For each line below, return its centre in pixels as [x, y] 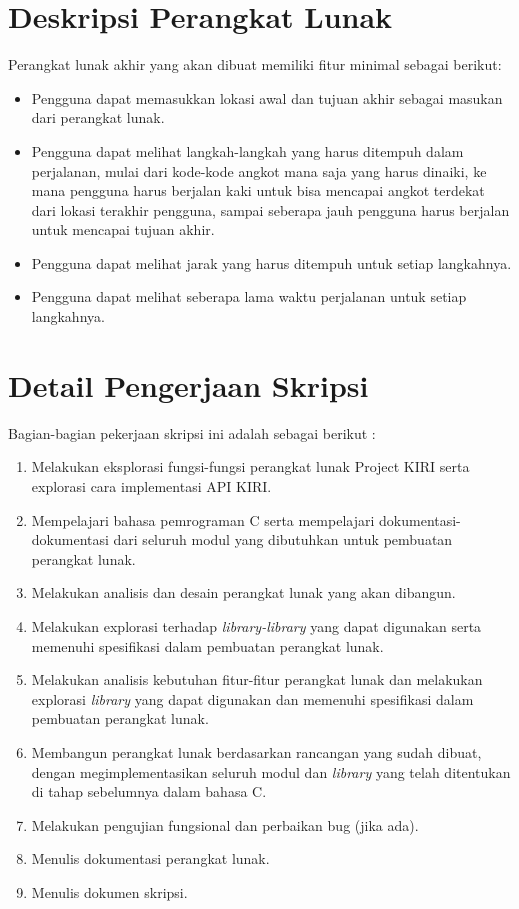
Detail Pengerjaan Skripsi [188, 384]
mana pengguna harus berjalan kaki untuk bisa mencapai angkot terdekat [258, 190]
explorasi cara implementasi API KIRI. [151, 485]
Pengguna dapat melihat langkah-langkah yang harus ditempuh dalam [247, 150]
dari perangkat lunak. [98, 117]
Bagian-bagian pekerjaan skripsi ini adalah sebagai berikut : [192, 432]
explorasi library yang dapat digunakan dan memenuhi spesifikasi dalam [252, 698]
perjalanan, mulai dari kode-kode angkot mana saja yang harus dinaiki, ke [259, 170]
